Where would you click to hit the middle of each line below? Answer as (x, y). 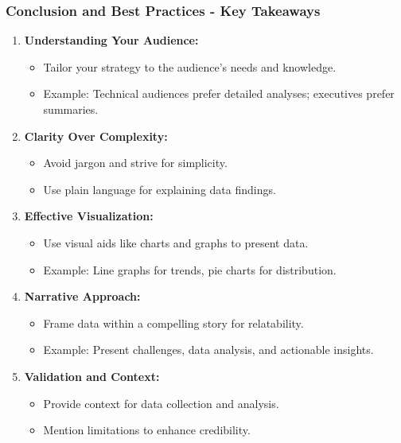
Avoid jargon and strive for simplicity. (135, 163)
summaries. (71, 109)
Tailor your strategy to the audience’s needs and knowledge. (190, 66)
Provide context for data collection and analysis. (161, 403)
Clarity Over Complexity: (96, 136)
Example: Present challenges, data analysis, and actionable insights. (208, 350)
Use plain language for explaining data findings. (160, 189)
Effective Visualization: (89, 216)
